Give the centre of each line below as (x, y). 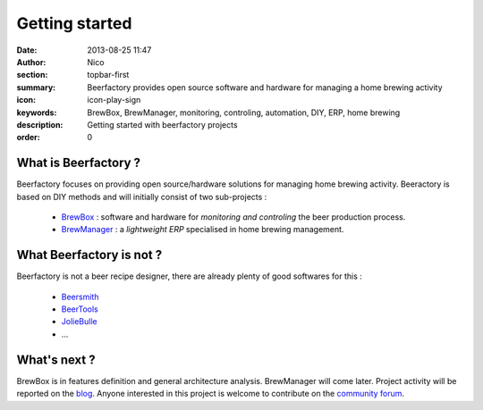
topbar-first (108, 75)
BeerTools (80, 309)
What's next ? (56, 360)
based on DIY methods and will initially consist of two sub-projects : (142, 197)
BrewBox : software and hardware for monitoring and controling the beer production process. (233, 217)
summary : (36, 87)
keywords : (37, 113)
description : (40, 124)
